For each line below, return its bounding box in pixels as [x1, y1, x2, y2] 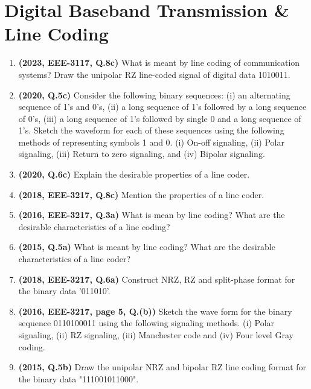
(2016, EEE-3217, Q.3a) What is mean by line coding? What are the [18, 208, 285, 221]
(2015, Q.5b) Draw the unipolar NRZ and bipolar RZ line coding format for [18, 361, 307, 373]
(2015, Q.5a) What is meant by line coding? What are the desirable [18, 240, 275, 253]
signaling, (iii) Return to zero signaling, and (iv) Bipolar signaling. [18, 147, 265, 160]
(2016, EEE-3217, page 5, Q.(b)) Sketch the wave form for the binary [18, 304, 292, 317]
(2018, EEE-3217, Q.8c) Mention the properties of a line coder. [18, 188, 265, 201]
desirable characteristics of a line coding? [18, 220, 170, 233]
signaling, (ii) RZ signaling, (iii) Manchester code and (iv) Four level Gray [18, 329, 293, 341]
